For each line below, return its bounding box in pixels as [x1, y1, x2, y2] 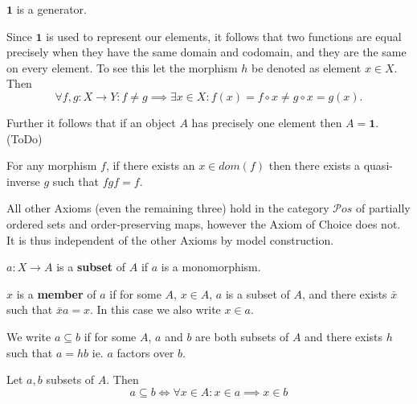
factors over [117, 344, 174, 361]
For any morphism [6, 157, 97, 174]
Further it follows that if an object [6, 113, 176, 130]
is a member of [16, 285, 96, 302]
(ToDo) [6, 130, 43, 146]
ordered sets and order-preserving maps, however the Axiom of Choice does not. [6, 215, 401, 232]
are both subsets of [195, 328, 289, 344]
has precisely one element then [191, 113, 342, 130]
